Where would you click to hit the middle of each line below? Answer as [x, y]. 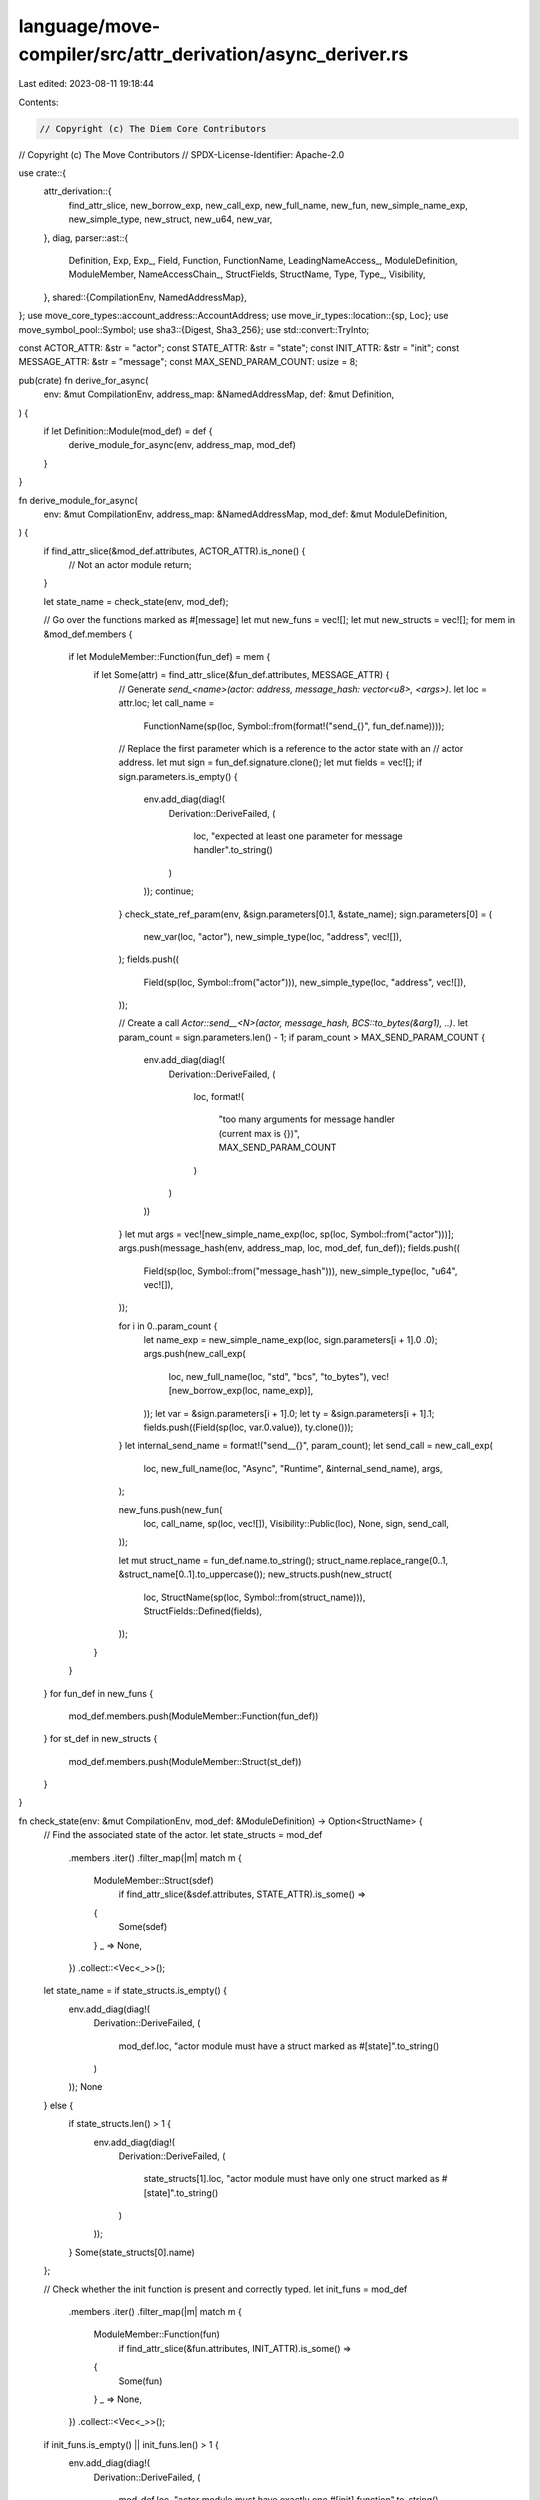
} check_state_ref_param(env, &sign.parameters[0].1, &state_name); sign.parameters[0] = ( [305, 914]
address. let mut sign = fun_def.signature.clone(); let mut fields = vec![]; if [270, 762]
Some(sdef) [143, 1927]
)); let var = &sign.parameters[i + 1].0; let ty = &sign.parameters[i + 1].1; [289, 1413]
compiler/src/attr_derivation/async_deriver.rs [213, 54]
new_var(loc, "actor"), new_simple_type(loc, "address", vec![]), [272, 936]
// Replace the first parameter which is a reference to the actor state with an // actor [291, 748]
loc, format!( [219, 1097]
